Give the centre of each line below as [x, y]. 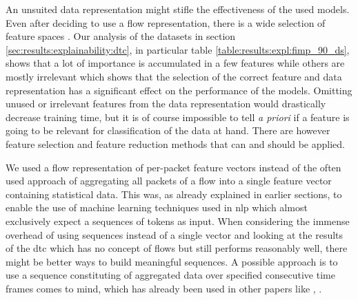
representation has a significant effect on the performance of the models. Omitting [179, 90]
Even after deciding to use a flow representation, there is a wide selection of [166, 22]
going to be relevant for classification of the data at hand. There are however [168, 130]
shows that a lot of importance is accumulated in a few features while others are [175, 63]
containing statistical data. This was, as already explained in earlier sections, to [174, 194]
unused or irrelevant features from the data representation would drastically [166, 104]
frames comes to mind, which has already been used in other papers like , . [164, 288]
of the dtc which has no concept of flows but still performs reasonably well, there [177, 248]
